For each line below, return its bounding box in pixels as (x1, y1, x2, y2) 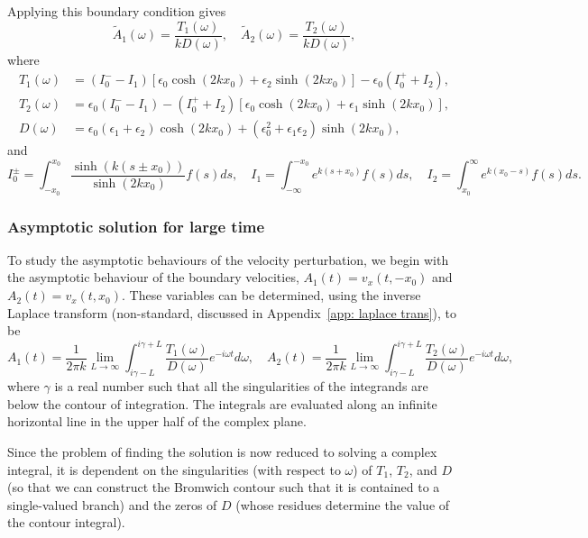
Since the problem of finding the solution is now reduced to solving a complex (7, 442, 437, 460)
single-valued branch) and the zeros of (7, 495, 217, 514)
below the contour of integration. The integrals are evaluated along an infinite (7, 394, 437, 413)
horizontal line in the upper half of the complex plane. (7, 412, 307, 431)
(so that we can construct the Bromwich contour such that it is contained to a (7, 478, 440, 497)
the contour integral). (7, 513, 125, 532)
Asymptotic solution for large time (7, 214, 265, 237)
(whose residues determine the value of (235, 495, 450, 514)
